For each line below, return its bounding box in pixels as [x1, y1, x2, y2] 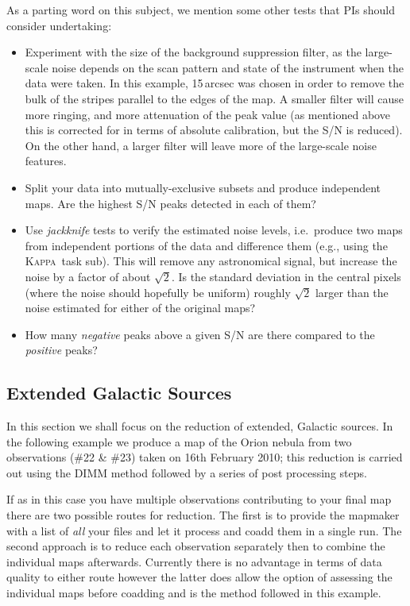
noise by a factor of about [25, 268, 151, 284]
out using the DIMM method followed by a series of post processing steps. [6, 464, 367, 481]
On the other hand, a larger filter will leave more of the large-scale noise [25, 137, 377, 153]
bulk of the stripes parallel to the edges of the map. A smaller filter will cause [25, 90, 404, 106]
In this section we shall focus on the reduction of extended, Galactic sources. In [6, 418, 393, 434]
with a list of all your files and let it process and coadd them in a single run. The [6, 522, 402, 538]
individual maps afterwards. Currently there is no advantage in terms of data [6, 553, 382, 569]
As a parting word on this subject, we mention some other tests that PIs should [6, 2, 395, 17]
